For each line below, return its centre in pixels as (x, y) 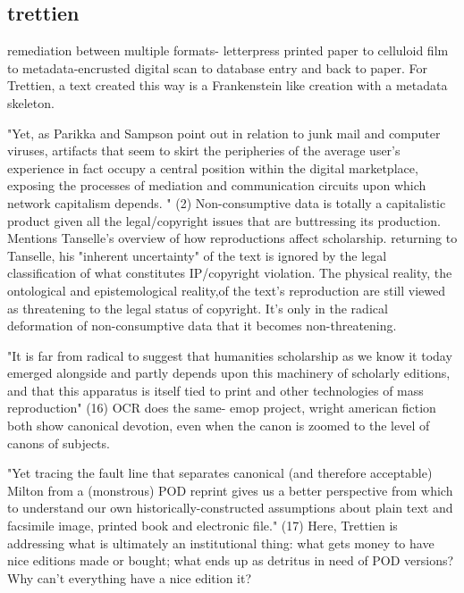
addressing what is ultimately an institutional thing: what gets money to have (221, 543)
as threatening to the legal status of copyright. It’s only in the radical (198, 308)
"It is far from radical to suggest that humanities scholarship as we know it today (230, 355)
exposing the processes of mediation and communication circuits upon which (217, 185)
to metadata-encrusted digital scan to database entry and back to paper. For (217, 67)
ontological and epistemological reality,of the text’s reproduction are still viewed (227, 290)
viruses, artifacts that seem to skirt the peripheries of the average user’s (204, 150)
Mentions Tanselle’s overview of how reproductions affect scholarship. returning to (232, 238)
